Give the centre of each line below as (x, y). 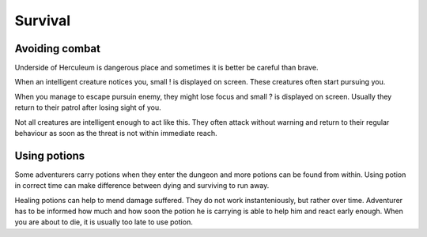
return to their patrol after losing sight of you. (88, 107)
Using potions (50, 155)
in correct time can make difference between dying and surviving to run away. (142, 186)
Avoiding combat (58, 49)
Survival (43, 21)
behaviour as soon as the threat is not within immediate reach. (116, 134)
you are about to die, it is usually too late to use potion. (104, 222)
